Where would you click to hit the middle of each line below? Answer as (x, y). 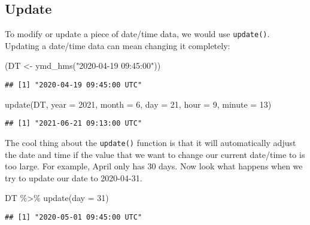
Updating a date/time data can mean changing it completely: (118, 45)
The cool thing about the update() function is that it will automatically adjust (151, 142)
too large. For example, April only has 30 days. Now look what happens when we (154, 166)
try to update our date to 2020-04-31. (74, 177)
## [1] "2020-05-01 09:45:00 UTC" (74, 217)
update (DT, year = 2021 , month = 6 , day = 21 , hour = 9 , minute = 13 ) (138, 104)
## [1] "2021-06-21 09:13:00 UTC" (74, 124)
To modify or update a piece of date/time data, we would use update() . (137, 34)
